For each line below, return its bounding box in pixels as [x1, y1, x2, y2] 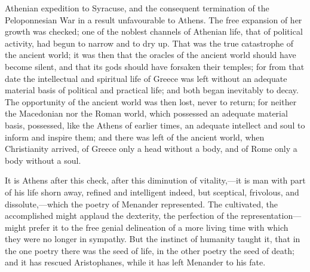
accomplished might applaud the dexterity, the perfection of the [5, 209, 238, 222]
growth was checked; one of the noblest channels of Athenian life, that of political [5, 25, 303, 38]
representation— [241, 209, 302, 222]
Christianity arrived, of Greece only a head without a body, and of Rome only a [5, 142, 297, 155]
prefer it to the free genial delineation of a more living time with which [29, 221, 288, 233]
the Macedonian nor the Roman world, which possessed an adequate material [5, 107, 288, 120]
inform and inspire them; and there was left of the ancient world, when [5, 130, 265, 143]
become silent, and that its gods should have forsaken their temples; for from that [5, 60, 305, 72]
